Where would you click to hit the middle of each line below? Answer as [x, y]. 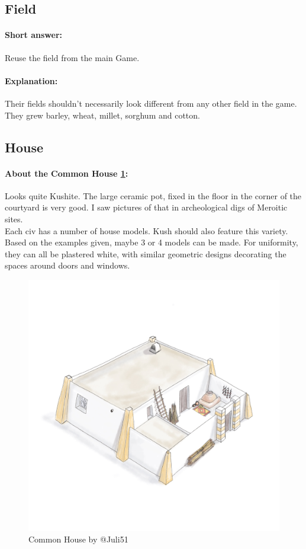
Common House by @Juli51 [78, 539]
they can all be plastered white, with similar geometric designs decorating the [146, 253]
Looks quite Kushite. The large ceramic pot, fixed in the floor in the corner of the [153, 195]
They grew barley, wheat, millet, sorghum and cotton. [102, 115]
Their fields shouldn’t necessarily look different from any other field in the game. [151, 103]
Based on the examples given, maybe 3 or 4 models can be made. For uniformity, [152, 242]
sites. [14, 218]
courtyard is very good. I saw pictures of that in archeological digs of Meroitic [146, 207]
